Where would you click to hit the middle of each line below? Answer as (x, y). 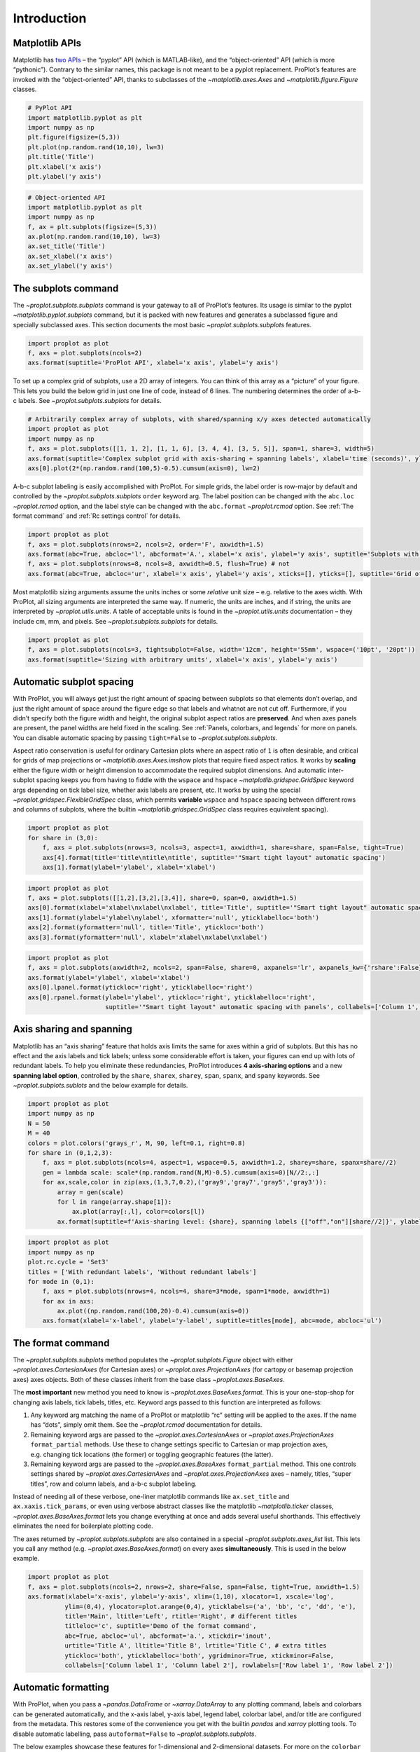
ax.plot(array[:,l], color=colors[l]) (139, 1212)
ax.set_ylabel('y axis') (70, 266)
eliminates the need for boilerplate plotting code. (83, 1526)
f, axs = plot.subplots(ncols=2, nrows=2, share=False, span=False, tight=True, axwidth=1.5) (194, 1587)
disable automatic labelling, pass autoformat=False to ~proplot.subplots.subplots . (135, 1734)
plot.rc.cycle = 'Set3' (69, 1262)
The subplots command (66, 288)
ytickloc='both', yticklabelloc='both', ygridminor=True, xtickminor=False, (199, 1655)
